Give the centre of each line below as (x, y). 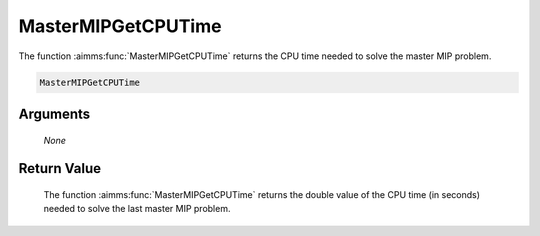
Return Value (60, 168)
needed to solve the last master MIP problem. (137, 209)
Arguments (54, 113)
